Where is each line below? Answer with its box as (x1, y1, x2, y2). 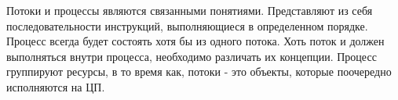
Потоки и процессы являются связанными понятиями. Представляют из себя (6, 2, 373, 18)
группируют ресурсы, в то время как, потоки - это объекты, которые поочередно (6, 63, 392, 80)
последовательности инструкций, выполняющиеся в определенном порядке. (6, 17, 368, 34)
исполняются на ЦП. (6, 78, 105, 95)
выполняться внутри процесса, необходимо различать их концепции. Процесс (6, 48, 377, 64)
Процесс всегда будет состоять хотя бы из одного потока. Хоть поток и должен (6, 33, 385, 49)
